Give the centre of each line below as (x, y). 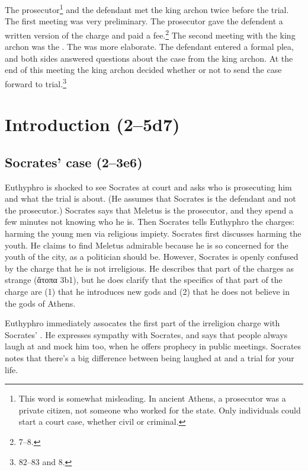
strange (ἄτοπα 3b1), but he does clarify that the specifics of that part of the (144, 280)
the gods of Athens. (40, 303)
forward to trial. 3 (36, 82)
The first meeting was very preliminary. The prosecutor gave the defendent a (144, 21)
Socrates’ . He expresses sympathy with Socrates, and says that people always (146, 334)
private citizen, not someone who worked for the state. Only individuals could (160, 410)
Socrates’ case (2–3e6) (74, 162)
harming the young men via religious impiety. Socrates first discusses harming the (153, 233)
